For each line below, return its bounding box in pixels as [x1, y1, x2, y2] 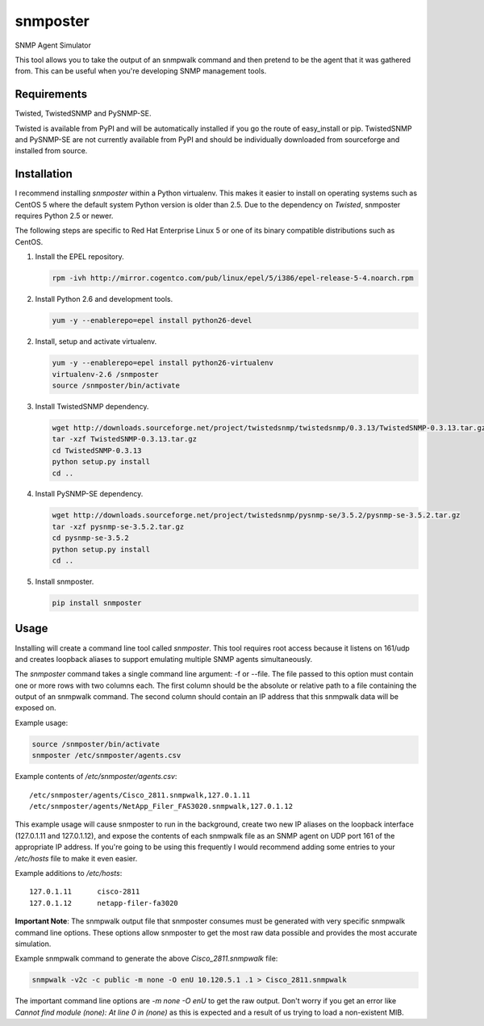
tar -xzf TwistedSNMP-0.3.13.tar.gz [52, 434, 198, 444]
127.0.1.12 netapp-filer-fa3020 [29, 898, 179, 907]
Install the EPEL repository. [35, 252, 124, 262]
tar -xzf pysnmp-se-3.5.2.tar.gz [52, 521, 185, 531]
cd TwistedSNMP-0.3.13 [52, 446, 142, 455]
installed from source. [15, 146, 88, 156]
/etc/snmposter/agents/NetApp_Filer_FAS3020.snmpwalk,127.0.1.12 [29, 802, 294, 810]
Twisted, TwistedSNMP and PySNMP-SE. [15, 109, 152, 119]
